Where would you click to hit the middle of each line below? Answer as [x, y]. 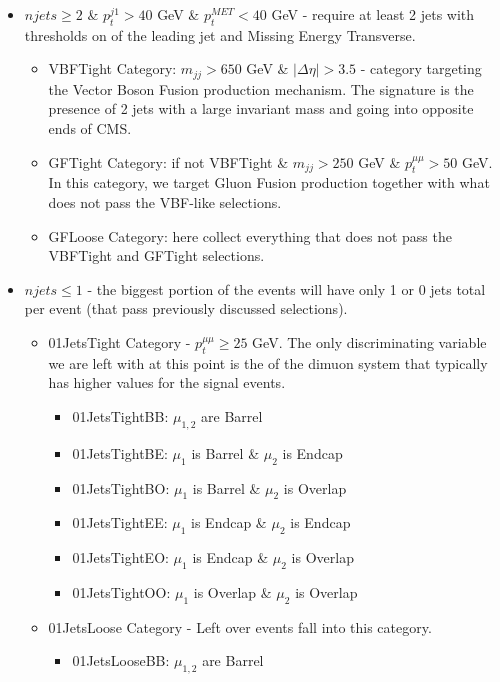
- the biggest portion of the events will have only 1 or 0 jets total [286, 288]
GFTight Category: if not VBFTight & [168, 161]
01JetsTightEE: [120, 522]
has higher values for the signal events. [167, 382]
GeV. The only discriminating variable [369, 341]
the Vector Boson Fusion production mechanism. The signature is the [261, 88]
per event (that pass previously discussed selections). [186, 308]
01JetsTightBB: [120, 415]
